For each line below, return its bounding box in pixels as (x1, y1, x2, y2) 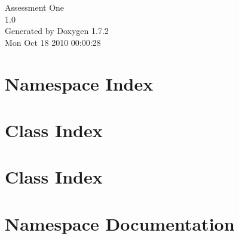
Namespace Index (5, 71, 154, 95)
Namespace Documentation (5, 211, 235, 235)
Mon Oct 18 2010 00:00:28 (5, 36, 101, 48)
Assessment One (5, 1, 65, 13)
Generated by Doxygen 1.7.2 (5, 24, 109, 37)
